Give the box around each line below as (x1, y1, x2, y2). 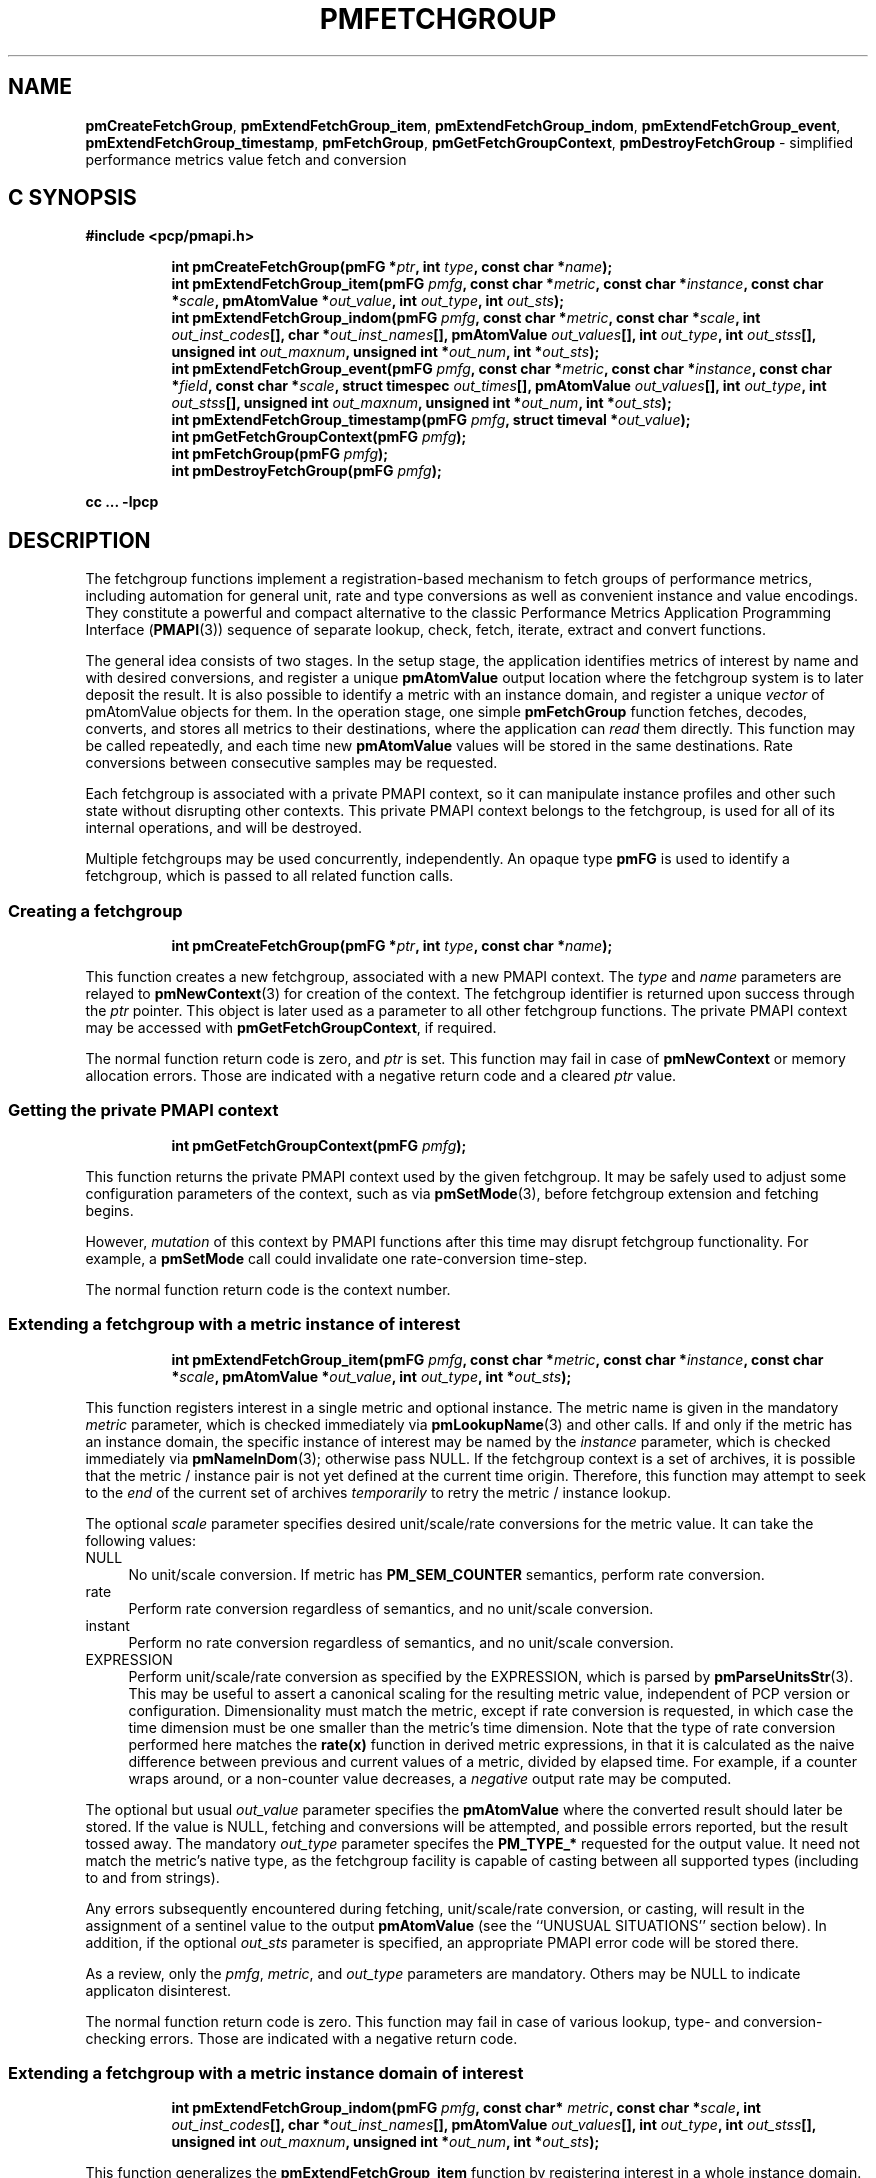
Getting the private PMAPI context (8, 1100, 279, 1121)
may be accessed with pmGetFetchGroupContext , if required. (85, 1019, 497, 1037)
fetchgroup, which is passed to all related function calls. (85, 867, 454, 885)
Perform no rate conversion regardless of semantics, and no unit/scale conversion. (128, 1633, 674, 1651)
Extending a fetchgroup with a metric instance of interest (8, 1314, 461, 1335)
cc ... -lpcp (85, 493, 159, 511)
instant (85, 1616, 130, 1634)
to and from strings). (85, 1868, 220, 1886)
